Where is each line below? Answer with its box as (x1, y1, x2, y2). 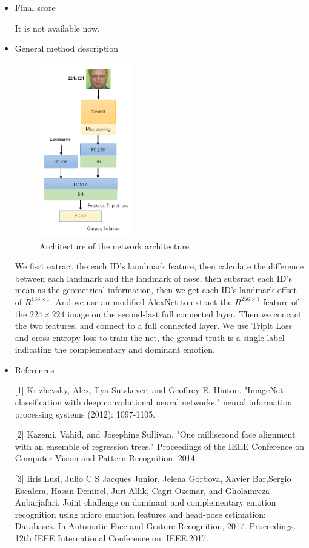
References (15, 363, 55, 376)
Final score (15, 1, 56, 13)
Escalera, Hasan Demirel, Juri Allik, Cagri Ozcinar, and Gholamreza (15, 484, 270, 496)
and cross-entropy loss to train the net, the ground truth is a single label (15, 331, 285, 343)
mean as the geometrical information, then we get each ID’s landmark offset (15, 283, 297, 296)
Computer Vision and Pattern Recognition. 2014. (15, 452, 198, 464)
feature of (262, 295, 299, 308)
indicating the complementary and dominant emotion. (15, 343, 216, 356)
